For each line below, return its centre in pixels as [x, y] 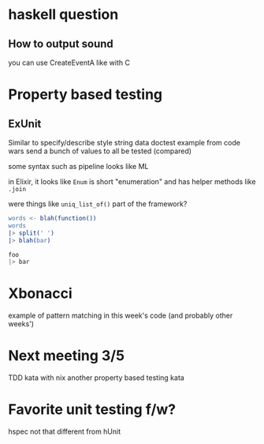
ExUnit [25, 124]
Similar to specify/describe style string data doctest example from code [124, 143]
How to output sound [61, 44]
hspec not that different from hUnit [65, 431]
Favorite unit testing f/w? [92, 410]
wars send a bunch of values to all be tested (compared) [100, 151]
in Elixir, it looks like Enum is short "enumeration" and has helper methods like [132, 182]
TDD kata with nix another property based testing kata [97, 378]
